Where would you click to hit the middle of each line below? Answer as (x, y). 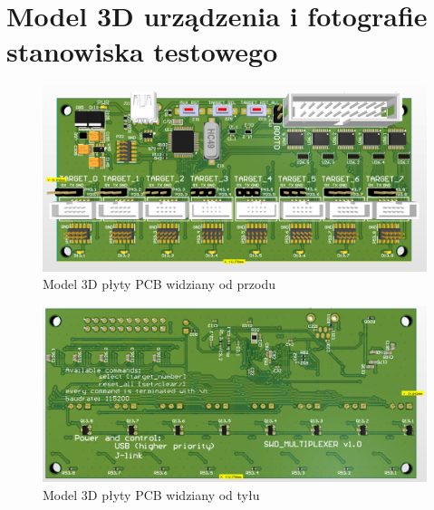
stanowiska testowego (142, 51)
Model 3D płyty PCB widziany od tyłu (151, 494)
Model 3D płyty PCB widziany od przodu (159, 284)
